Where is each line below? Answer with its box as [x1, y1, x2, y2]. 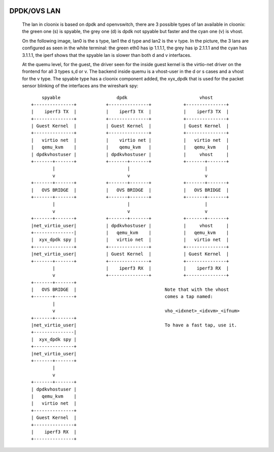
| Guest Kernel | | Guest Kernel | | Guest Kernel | [31, 123, 229, 129]
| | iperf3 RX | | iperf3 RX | [52, 265, 229, 271]
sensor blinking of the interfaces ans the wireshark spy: [22, 83, 139, 89]
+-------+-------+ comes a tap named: [31, 294, 213, 299]
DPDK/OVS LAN [9, 7, 61, 15]
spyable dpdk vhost [41, 95, 213, 100]
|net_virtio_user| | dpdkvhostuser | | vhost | [31, 223, 229, 228]
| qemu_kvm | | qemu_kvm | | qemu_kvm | [31, 144, 229, 150]
